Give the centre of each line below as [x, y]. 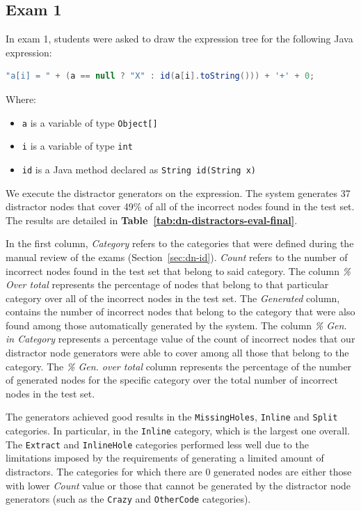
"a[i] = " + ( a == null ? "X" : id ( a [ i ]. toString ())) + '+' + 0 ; [160, 76]
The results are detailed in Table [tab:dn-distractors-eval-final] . [152, 220]
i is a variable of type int [77, 146]
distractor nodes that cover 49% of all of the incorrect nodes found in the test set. [180, 206]
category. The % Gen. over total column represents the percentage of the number [179, 366]
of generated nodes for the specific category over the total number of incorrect [172, 380]
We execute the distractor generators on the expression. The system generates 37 [178, 192]
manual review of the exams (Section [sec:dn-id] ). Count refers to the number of [177, 257]
